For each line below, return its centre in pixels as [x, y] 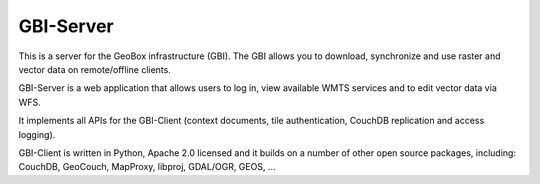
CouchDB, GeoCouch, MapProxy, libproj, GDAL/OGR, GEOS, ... [147, 167]
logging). [37, 134]
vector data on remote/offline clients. [95, 69]
